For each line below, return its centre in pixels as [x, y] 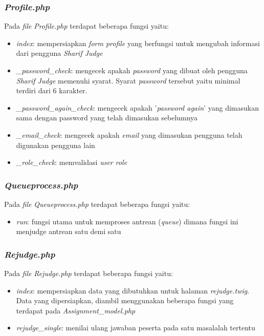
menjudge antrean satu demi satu [69, 231]
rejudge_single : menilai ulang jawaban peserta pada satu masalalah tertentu [136, 328]
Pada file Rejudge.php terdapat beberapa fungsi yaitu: [89, 273]
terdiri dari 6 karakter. [52, 90]
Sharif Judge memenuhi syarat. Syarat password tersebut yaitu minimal [128, 80]
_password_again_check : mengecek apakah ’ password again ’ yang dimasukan [138, 107]
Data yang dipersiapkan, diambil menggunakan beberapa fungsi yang [125, 300]
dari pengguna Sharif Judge [59, 53]
